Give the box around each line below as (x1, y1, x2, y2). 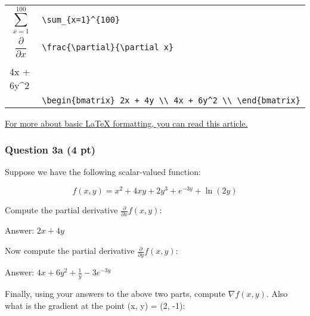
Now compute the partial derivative (5, 244, 135, 257)
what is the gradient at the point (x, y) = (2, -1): (5, 299, 185, 311)
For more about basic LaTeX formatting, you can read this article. (5, 116, 248, 129)
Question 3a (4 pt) (5, 142, 96, 157)
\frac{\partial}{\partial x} (42, 42, 174, 52)
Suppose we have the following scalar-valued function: (5, 165, 201, 178)
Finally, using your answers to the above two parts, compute (5, 287, 226, 300)
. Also (266, 287, 288, 300)
